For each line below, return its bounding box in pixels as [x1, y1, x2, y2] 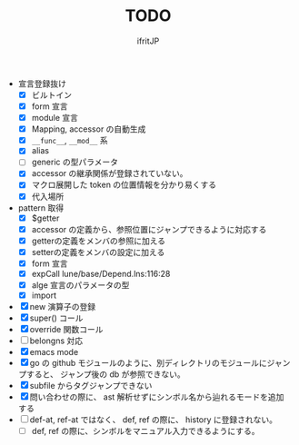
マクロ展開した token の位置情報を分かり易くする [31, 179, 217, 191]
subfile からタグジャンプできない [29, 381, 153, 391]
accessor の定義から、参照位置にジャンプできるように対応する [31, 223, 267, 234]
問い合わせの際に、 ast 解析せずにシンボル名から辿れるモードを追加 [29, 391, 284, 402]
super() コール [29, 312, 84, 323]
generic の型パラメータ [31, 156, 119, 168]
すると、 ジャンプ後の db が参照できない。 [25, 369, 186, 380]
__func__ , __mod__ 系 [31, 135, 108, 146]
